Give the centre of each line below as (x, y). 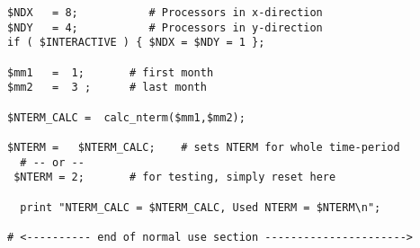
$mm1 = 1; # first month (111, 72)
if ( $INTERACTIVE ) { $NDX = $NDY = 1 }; (136, 43)
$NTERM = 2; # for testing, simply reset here (175, 177)
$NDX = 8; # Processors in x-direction (165, 13)
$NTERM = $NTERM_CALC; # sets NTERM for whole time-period (204, 147)
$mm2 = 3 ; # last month (107, 88)
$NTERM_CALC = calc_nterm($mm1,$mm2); (126, 117)
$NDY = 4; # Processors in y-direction (165, 27)
